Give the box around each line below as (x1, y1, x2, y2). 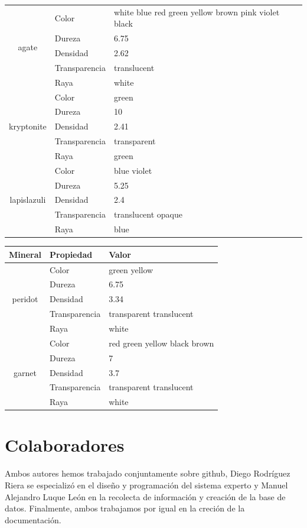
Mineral (9, 248, 42, 260)
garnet (14, 366, 37, 378)
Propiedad (50, 248, 93, 260)
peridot (12, 293, 38, 305)
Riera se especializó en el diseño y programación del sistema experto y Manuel (5, 479, 288, 491)
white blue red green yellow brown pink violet (113, 5, 280, 18)
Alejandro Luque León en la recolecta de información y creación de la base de (5, 490, 286, 503)
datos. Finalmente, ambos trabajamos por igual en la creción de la (5, 502, 245, 514)
